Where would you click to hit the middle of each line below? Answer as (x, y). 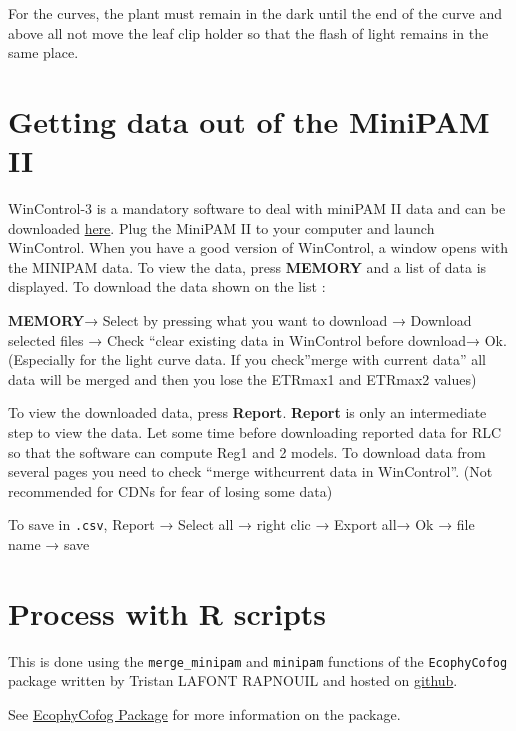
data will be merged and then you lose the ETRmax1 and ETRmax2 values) (242, 378)
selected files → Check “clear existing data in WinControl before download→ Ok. (257, 339)
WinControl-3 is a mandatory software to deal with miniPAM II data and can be (257, 208)
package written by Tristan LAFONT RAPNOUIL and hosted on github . (233, 680)
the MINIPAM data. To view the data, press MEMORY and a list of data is (247, 266)
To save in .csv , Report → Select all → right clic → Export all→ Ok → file (241, 524)
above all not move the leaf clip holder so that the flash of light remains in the (248, 32)
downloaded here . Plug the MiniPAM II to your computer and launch (221, 227)
